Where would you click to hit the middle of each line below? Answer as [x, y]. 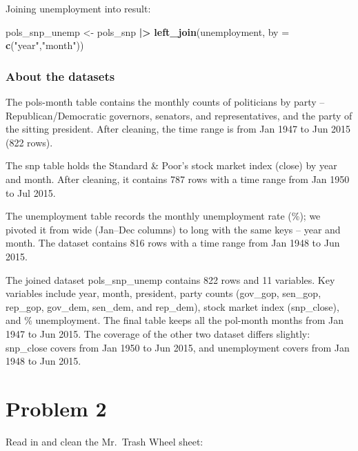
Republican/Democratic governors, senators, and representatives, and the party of [179, 115]
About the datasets [60, 76]
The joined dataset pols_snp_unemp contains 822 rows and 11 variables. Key [170, 279]
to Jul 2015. [31, 192]
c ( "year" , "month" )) [45, 45]
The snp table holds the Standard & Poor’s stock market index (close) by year [171, 165]
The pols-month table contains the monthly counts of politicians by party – [165, 102]
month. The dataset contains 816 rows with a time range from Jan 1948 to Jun [173, 243]
